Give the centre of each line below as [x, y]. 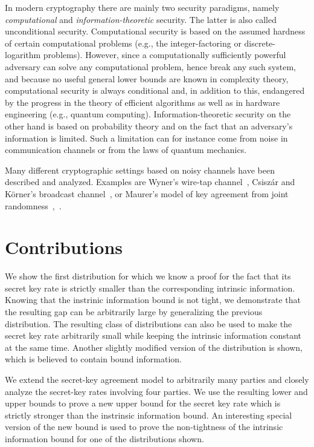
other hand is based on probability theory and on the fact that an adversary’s [149, 126]
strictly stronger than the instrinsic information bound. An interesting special [149, 415]
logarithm [23, 55]
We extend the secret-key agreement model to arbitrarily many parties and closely [157, 379]
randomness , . [33, 205]
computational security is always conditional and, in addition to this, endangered [155, 90]
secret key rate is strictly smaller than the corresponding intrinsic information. [150, 288]
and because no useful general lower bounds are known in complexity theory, [147, 78]
